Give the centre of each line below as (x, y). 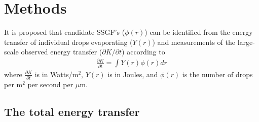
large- (246, 42)
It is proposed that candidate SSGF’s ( (65, 32)
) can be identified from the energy (199, 32)
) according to (143, 52)
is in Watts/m (57, 74)
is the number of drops (217, 74)
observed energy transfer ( (62, 52)
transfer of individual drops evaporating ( (68, 42)
